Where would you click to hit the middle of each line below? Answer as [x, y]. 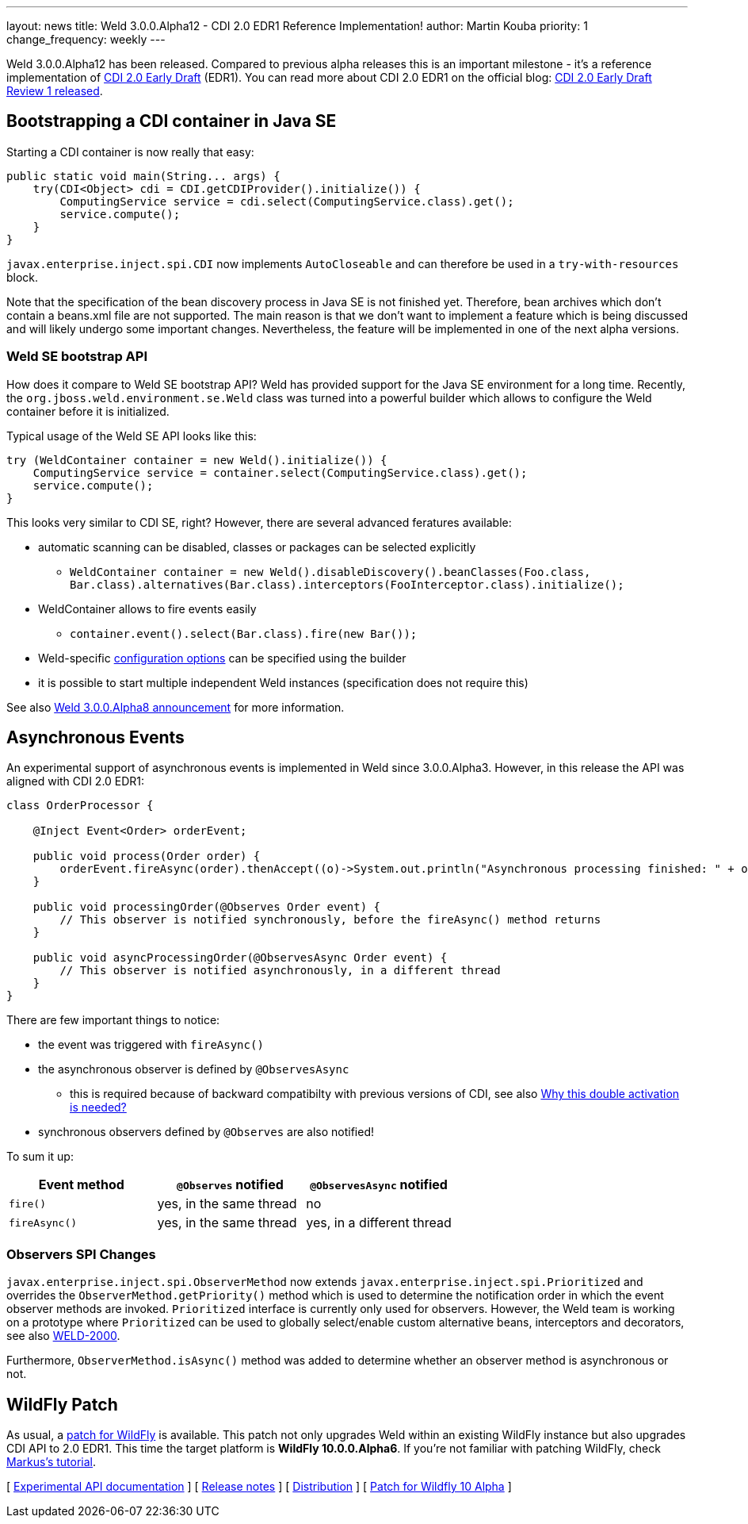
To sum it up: [40, 1157]
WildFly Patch [62, 1404]
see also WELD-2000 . [63, 1336]
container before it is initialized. [88, 411]
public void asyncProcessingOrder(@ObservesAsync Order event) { [240, 958]
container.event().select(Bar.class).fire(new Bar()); [244, 633]
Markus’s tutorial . [52, 1462]
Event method [81, 1185]
